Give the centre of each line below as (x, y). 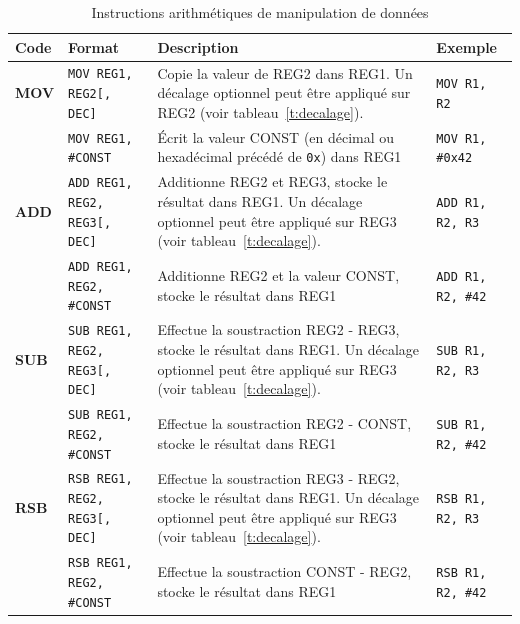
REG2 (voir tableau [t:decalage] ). (260, 111)
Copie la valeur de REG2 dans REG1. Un (285, 72)
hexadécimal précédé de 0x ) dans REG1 (279, 156)
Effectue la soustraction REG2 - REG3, (278, 329)
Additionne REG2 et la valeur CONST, (278, 274)
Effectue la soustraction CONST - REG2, (284, 571)
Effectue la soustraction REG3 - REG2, (278, 477)
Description (198, 46)
